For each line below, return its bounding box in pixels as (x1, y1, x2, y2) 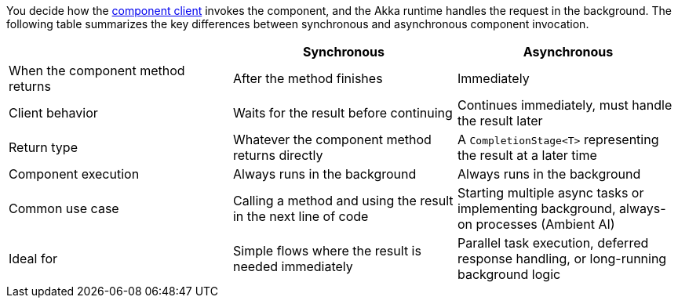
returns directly (232, 147, 323, 163)
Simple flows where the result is (232, 243, 421, 259)
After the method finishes (232, 71, 383, 86)
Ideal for (9, 251, 58, 266)
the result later (457, 113, 543, 128)
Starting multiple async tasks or (457, 185, 644, 201)
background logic (457, 266, 561, 282)
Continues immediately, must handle (457, 97, 673, 113)
